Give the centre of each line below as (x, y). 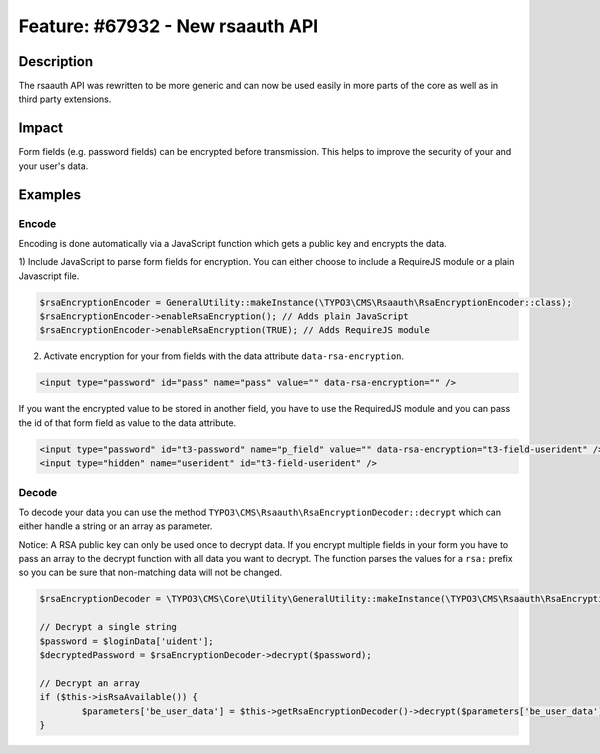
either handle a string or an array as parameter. (115, 526)
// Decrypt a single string (108, 627)
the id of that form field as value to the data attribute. (127, 422)
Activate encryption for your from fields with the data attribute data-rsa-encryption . (224, 356)
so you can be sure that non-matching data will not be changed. (150, 572)
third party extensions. (65, 99)
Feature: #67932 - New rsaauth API (168, 26)
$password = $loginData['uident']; (126, 641)
